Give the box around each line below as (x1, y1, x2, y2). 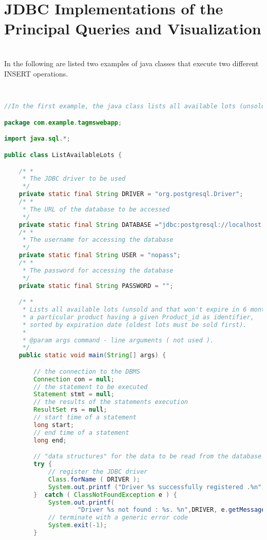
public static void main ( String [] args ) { (18, 352, 166, 359)
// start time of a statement (33, 414, 137, 421)
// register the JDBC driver (48, 468, 148, 475)
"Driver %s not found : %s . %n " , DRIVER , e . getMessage (78, 506, 265, 514)
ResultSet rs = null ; (33, 406, 107, 414)
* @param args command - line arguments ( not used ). (22, 336, 214, 344)
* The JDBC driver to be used (22, 175, 126, 183)
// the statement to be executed (33, 383, 148, 391)
